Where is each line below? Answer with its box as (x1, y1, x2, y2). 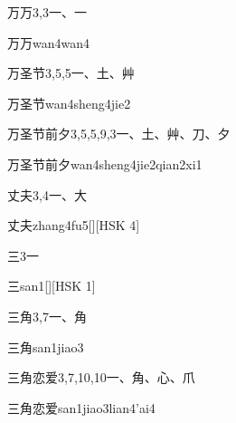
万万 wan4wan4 (7, 33, 90, 52)
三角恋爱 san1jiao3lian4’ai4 (7, 398, 156, 417)
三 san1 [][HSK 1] (7, 276, 96, 295)
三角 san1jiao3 (7, 337, 84, 356)
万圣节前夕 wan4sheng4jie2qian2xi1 (7, 154, 203, 173)
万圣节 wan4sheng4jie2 (7, 93, 131, 112)
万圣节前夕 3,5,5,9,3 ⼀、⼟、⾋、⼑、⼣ (7, 124, 231, 143)
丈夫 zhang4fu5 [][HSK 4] (7, 216, 140, 235)
